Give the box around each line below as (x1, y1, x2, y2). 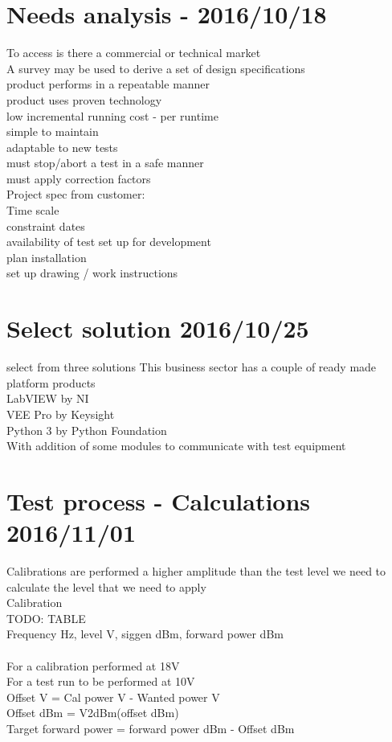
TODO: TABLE (6, 609, 86, 626)
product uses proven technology (6, 91, 162, 108)
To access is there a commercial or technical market (6, 44, 261, 61)
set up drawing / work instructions (6, 264, 178, 281)
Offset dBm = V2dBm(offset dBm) (6, 704, 179, 721)
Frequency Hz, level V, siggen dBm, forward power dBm (6, 625, 284, 642)
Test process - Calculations (6, 484, 311, 517)
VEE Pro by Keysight (6, 405, 115, 422)
